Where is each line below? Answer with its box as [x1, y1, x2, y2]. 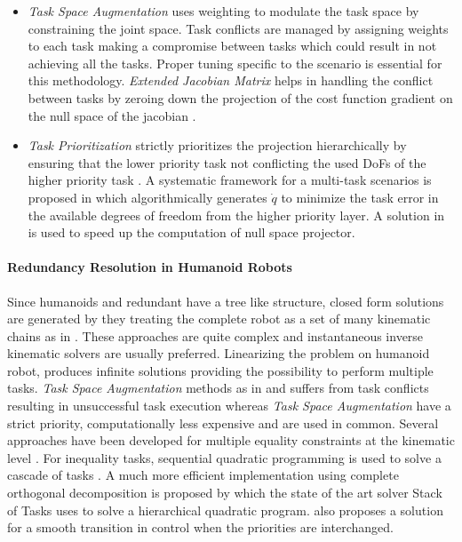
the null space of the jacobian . [28, 106, 196, 124]
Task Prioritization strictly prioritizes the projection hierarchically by [28, 136, 407, 155]
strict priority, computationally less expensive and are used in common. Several [7, 413, 439, 432]
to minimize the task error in [281, 187, 439, 206]
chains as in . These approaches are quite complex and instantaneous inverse [7, 326, 424, 345]
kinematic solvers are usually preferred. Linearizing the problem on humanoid [7, 344, 430, 363]
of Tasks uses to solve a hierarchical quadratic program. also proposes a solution [7, 500, 443, 519]
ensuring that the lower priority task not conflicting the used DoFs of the [28, 153, 426, 171]
